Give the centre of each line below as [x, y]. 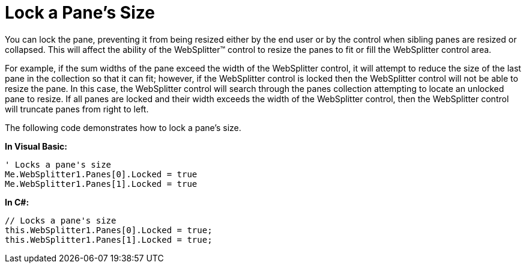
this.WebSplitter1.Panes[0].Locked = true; [109, 230]
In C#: [17, 202]
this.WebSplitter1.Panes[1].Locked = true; [109, 239]
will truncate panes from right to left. [77, 109]
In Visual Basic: [36, 146]
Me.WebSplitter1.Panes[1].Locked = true [101, 184]
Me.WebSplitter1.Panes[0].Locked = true [101, 174]
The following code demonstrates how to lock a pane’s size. [123, 127]
